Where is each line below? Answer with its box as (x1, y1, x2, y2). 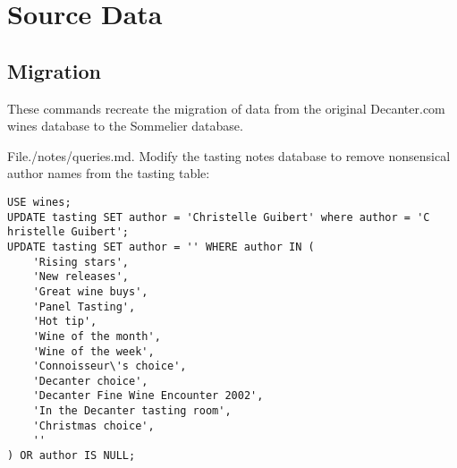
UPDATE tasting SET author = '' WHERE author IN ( (7, 240, 315, 253)
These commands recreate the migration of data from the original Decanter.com (7, 98, 445, 117)
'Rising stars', (32, 255, 130, 268)
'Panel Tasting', (32, 300, 136, 313)
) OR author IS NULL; (7, 449, 136, 463)
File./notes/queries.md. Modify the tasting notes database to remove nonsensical (7, 146, 451, 165)
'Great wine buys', (32, 285, 148, 298)
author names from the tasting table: (7, 164, 210, 183)
